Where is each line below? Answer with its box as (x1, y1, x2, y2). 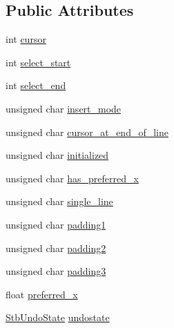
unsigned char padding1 (6, 217, 106, 231)
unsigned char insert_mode (6, 101, 122, 115)
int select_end (6, 78, 66, 93)
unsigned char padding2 (6, 240, 106, 255)
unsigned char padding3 (6, 264, 106, 278)
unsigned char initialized (6, 148, 109, 162)
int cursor (6, 32, 46, 46)
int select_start (6, 55, 71, 69)
